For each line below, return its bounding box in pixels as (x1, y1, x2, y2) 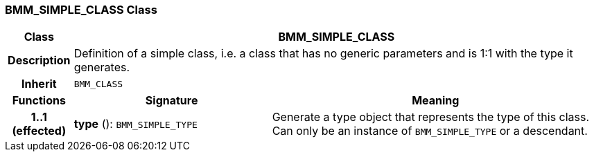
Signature (145, 93, 198, 108)
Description (8, 53, 71, 68)
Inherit (21, 77, 57, 91)
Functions (12, 93, 66, 108)
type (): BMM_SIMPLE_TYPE (73, 117, 198, 131)
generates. (73, 60, 130, 75)
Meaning (412, 93, 460, 108)
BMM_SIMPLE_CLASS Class (5, 3, 157, 17)
